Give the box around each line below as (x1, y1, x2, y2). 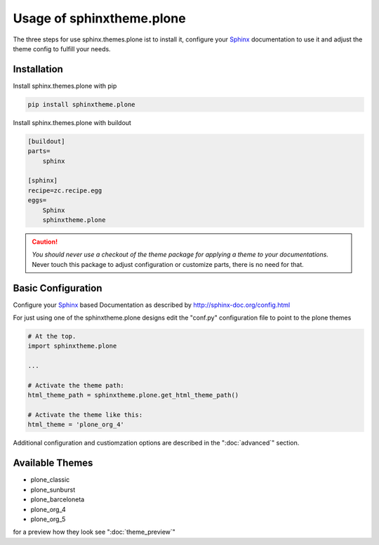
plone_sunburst (30, 485, 76, 494)
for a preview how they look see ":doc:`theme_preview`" (13, 527, 175, 537)
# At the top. (27, 332, 77, 340)
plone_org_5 (30, 515, 66, 523)
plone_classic (30, 475, 70, 484)
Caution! (32, 237, 58, 246)
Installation (13, 63, 63, 75)
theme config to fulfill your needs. (13, 44, 112, 53)
